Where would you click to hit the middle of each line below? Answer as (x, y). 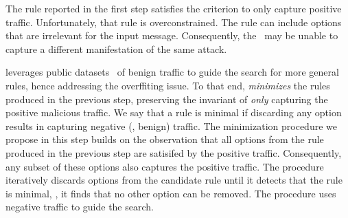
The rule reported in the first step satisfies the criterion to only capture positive (174, 8)
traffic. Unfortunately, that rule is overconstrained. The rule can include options (174, 22)
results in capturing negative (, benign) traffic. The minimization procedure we (171, 126)
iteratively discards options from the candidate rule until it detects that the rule (174, 180)
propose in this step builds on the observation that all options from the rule (165, 139)
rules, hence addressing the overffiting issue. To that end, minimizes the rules (168, 85)
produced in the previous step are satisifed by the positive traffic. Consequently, (174, 152)
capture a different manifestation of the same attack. (116, 48)
